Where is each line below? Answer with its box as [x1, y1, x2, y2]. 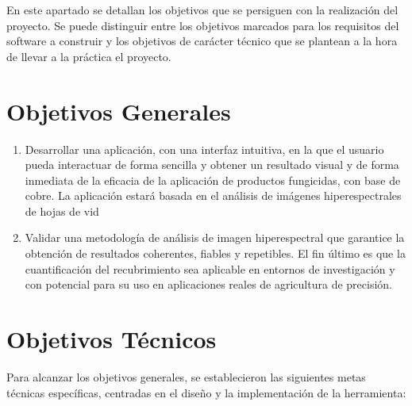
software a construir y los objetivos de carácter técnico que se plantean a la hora [6, 33, 398, 49]
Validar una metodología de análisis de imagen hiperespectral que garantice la [25, 229, 405, 246]
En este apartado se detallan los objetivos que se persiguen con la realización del [6, 2, 399, 17]
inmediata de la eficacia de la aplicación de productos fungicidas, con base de [25, 171, 401, 188]
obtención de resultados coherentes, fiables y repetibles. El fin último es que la [25, 245, 406, 262]
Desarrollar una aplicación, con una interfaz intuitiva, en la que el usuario [25, 140, 384, 157]
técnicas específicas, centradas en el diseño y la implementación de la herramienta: [6, 384, 406, 400]
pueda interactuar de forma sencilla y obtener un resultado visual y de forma [25, 156, 399, 173]
